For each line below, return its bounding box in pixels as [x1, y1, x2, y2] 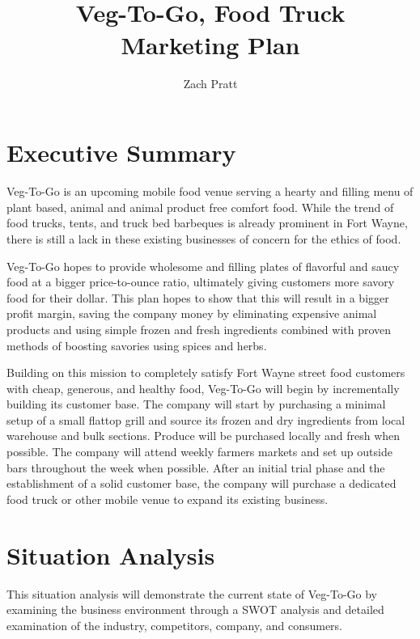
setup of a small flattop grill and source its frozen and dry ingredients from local [6, 411, 405, 428]
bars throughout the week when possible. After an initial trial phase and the [6, 459, 385, 476]
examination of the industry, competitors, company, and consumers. [6, 616, 343, 633]
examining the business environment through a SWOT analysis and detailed [6, 601, 384, 618]
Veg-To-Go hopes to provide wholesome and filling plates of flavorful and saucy [6, 257, 400, 274]
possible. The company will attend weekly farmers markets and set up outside [6, 443, 392, 460]
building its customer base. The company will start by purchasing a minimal [6, 396, 386, 413]
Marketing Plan [121, 28, 300, 61]
